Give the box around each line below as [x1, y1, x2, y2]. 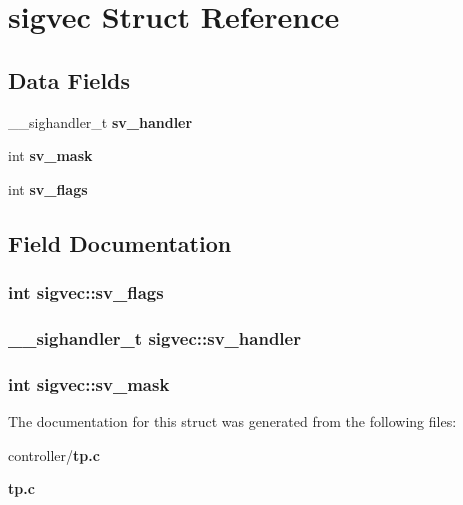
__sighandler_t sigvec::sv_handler [8, 325, 301, 350]
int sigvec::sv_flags [8, 280, 164, 305]
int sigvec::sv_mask [8, 371, 170, 396]
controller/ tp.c [8, 444, 100, 465]
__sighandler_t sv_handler [8, 111, 193, 132]
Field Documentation [8, 227, 232, 258]
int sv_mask [8, 145, 93, 166]
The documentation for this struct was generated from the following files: [8, 411, 457, 432]
